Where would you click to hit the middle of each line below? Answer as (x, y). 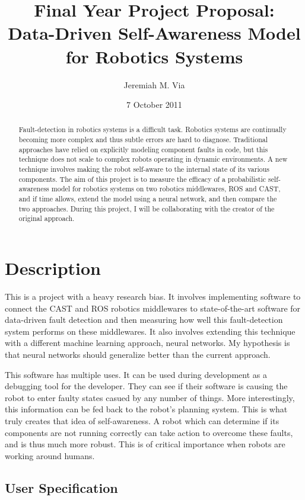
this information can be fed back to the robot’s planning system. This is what (146, 409)
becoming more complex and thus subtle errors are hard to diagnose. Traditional (143, 140)
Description (53, 268)
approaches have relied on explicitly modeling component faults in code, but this (143, 149)
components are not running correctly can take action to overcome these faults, (149, 432)
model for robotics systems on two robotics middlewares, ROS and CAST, (166, 189)
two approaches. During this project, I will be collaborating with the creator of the (147, 208)
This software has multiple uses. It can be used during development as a (136, 374)
